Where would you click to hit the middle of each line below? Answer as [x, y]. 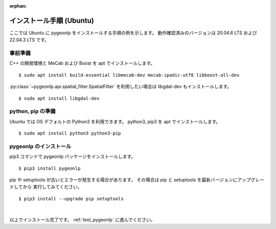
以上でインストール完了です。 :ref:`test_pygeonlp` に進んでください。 [82, 219]
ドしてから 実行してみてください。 [46, 187]
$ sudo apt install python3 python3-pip [70, 133]
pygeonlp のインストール [40, 146]
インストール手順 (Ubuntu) [52, 20]
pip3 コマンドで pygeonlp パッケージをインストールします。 [73, 156]
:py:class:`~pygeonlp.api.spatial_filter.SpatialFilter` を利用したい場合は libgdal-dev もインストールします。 [121, 86]
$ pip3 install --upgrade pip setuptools [71, 199]
